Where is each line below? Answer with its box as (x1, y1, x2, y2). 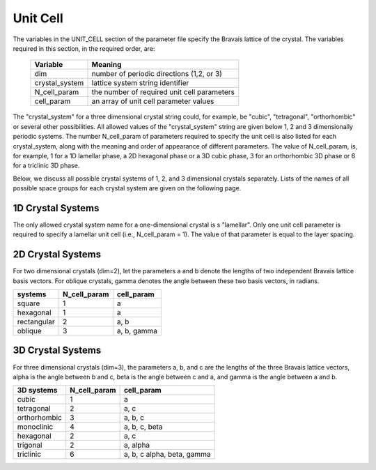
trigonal (17, 440, 42, 450)
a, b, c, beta (123, 422, 163, 432)
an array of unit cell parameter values (91, 96, 214, 106)
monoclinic (17, 422, 54, 432)
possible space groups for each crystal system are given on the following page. (13, 184, 242, 192)
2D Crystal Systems (13, 248, 101, 261)
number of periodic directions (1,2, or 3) (91, 69, 223, 79)
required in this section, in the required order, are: (13, 44, 155, 52)
